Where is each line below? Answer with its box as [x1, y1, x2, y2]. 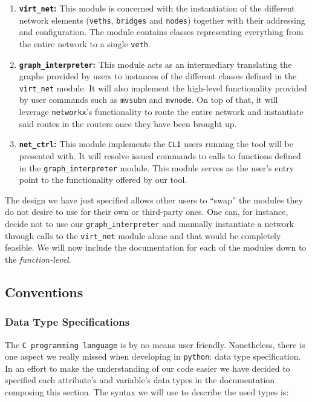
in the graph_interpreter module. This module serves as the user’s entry [19, 161, 294, 174]
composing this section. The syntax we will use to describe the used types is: [5, 386, 289, 398]
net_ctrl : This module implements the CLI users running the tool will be [19, 137, 293, 150]
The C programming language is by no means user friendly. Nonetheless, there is [5, 338, 305, 351]
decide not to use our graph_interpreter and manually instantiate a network [5, 217, 294, 230]
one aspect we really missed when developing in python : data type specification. [5, 350, 301, 363]
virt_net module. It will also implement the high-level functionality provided [19, 81, 307, 94]
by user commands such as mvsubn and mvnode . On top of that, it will [19, 93, 278, 106]
